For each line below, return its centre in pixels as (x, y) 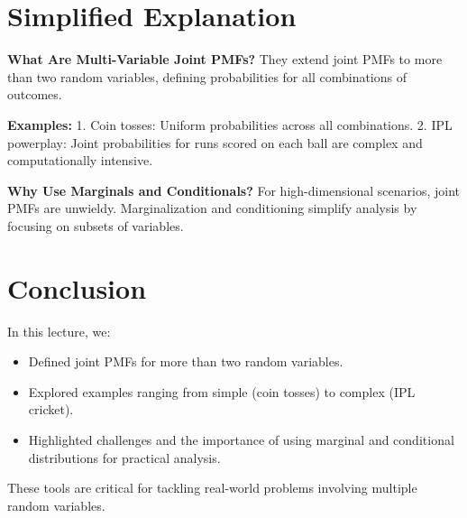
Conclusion (77, 287)
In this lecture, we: (59, 331)
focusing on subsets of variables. (96, 225)
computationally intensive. (80, 160)
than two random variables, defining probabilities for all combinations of (207, 76)
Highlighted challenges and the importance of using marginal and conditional (241, 439)
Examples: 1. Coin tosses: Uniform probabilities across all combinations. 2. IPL (230, 124)
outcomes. (35, 94)
